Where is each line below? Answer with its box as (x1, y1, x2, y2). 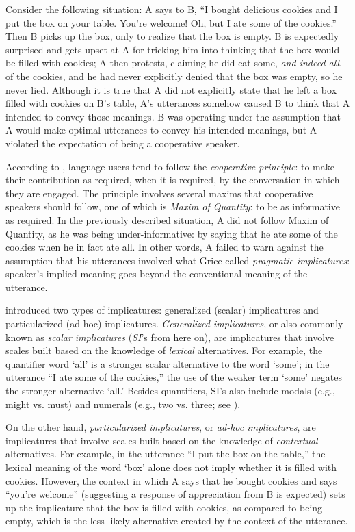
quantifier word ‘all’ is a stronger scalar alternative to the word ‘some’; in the (5, 356, 330, 370)
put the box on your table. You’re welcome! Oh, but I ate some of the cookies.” (5, 15, 337, 29)
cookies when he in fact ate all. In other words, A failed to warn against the (5, 240, 324, 254)
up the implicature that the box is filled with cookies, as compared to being (5, 500, 323, 514)
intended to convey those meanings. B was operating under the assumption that (5, 109, 341, 123)
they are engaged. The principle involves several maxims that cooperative (5, 186, 313, 200)
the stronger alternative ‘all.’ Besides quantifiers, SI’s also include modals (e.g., (5, 383, 335, 398)
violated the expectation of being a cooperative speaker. (5, 136, 240, 150)
